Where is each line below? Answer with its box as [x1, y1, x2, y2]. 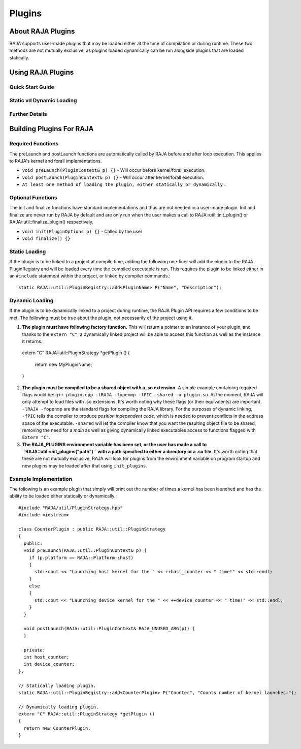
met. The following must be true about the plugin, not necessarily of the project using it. [9, 315, 193, 321]
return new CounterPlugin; [23, 725, 91, 731]
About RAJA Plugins [9, 27, 75, 36]
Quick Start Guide [9, 83, 54, 90]
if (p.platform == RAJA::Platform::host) [28, 554, 134, 560]
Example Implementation [9, 475, 73, 482]
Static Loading [9, 248, 46, 255]
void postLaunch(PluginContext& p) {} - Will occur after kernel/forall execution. [22, 174, 205, 180]
